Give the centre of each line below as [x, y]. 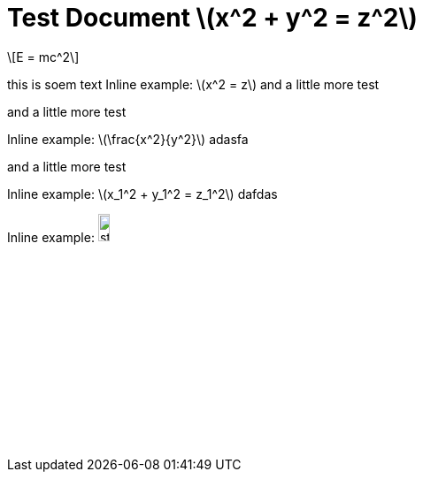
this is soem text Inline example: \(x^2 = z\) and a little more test [193, 84]
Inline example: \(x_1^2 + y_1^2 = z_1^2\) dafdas [142, 194]
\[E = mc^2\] [43, 57]
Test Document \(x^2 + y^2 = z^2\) [212, 18]
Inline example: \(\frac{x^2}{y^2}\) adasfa [128, 139]
